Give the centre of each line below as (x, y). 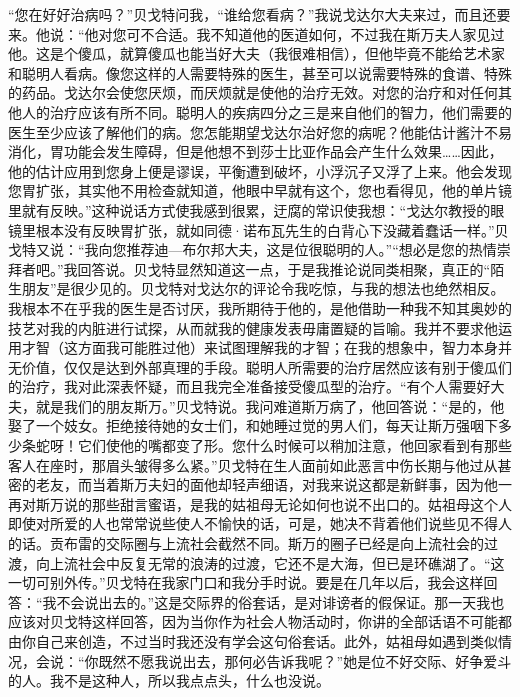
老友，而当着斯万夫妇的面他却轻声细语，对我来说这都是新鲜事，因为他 (266, 484)
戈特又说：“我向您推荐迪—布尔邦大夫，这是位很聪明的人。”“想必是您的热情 (252, 249)
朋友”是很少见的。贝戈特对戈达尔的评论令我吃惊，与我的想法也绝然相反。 (263, 288)
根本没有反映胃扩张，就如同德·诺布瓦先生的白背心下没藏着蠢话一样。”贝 (272, 229)
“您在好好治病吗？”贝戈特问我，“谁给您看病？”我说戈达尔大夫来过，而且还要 (259, 14)
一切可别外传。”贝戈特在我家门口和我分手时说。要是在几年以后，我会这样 (246, 582)
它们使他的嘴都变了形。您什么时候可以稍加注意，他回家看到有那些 (294, 445)
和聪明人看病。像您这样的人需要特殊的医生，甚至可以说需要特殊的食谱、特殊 (260, 72)
